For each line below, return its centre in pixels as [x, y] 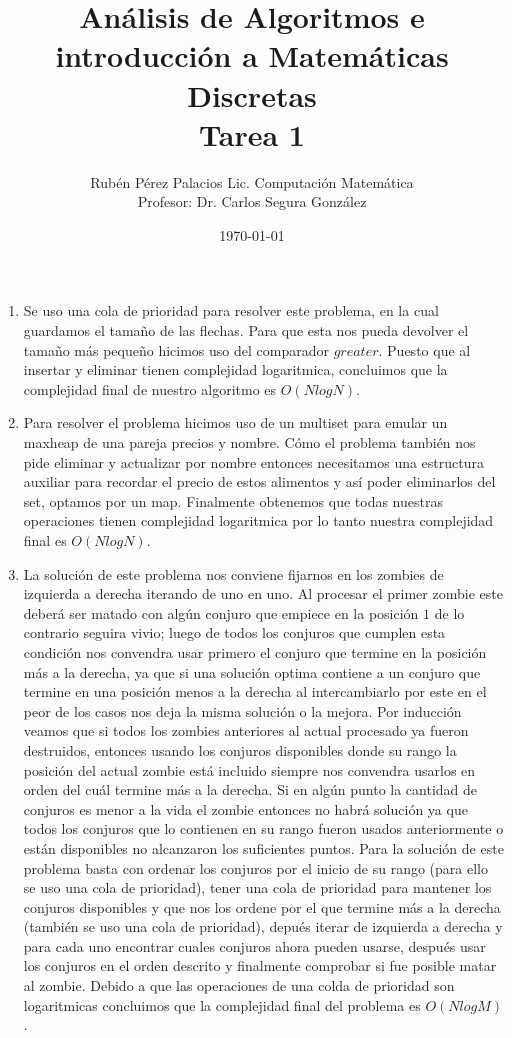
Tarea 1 [252, 133]
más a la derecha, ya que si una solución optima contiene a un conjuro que [252, 671]
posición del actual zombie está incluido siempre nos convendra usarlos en [249, 769]
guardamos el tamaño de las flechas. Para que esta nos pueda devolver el [246, 330]
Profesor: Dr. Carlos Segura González [252, 201]
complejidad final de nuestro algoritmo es [150, 388]
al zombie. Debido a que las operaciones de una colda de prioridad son [239, 985]
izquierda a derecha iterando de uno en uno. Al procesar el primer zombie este [263, 593]
